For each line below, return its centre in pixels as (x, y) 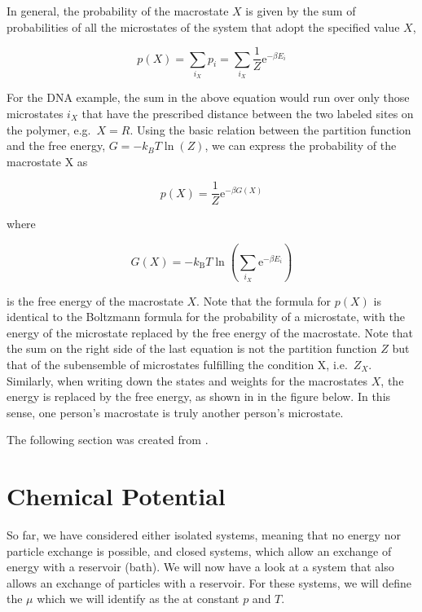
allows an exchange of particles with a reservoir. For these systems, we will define (209, 582)
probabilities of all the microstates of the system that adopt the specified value (203, 26)
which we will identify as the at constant (138, 599)
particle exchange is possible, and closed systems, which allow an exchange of (199, 550)
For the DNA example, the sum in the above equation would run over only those (208, 97)
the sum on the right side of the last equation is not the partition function (192, 348)
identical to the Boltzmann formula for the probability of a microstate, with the (206, 317)
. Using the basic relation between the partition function (270, 129)
